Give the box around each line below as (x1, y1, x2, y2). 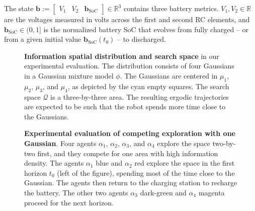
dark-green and (140, 187, 187, 197)
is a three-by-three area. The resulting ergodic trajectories (50, 91, 229, 102)
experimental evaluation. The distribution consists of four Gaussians (24, 60, 234, 71)
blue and (96, 158, 123, 168)
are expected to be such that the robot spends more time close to (24, 101, 226, 112)
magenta (198, 187, 225, 197)
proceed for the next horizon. (24, 197, 114, 207)
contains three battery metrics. (124, 3, 219, 13)
